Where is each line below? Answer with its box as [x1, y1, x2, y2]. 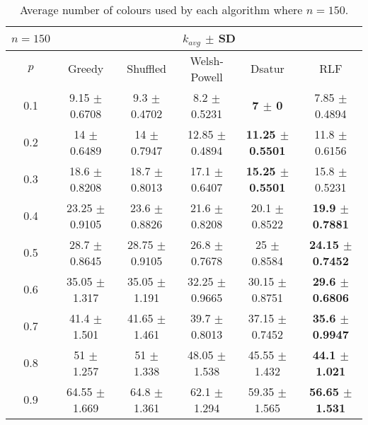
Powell [190, 68, 223, 85]
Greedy [67, 60, 104, 77]
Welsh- [190, 52, 224, 69]
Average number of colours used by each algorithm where [19, 1, 303, 18]
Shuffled [127, 60, 166, 77]
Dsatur [250, 60, 284, 77]
